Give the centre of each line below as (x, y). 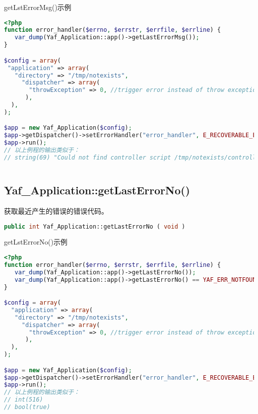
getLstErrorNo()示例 (36, 242)
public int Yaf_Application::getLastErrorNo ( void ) (95, 226)
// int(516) (24, 400)
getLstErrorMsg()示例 (38, 7)
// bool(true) (27, 407)
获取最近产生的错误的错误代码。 (56, 210)
